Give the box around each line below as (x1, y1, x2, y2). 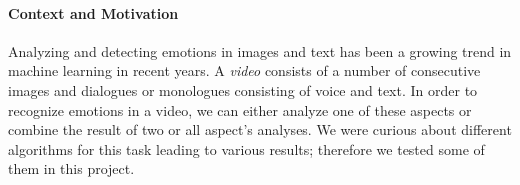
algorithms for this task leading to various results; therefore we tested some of (8, 138, 485, 159)
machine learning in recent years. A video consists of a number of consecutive (8, 60, 481, 81)
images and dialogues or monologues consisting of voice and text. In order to (8, 79, 478, 100)
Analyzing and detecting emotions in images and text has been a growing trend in (8, 40, 512, 61)
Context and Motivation (8, 2, 179, 23)
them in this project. (8, 158, 135, 179)
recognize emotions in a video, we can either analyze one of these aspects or (8, 99, 472, 120)
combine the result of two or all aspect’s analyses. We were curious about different (8, 119, 512, 140)
